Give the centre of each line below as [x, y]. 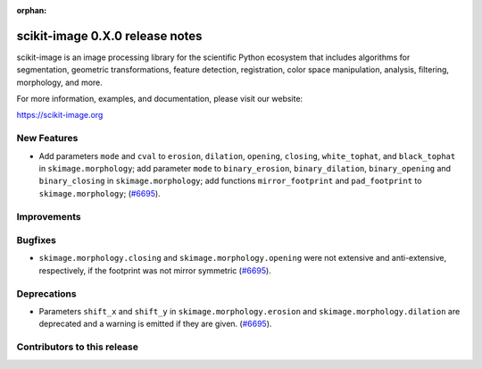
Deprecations [46, 293]
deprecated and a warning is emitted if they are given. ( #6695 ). [155, 324]
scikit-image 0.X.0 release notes [109, 36]
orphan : [32, 10]
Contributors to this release [77, 347]
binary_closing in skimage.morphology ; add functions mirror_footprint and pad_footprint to [230, 181]
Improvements [49, 216]
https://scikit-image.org [60, 115]
